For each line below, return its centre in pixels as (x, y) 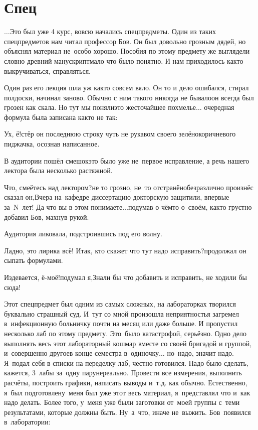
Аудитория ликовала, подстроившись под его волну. (83, 234)
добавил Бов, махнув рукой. (47, 217)
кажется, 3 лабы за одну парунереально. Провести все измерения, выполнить (123, 373)
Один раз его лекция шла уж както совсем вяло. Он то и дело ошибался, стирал (126, 88)
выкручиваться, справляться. (47, 70)
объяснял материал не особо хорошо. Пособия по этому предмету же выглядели (127, 51)
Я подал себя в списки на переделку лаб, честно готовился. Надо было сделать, (126, 363)
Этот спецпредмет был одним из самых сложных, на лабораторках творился (120, 304)
